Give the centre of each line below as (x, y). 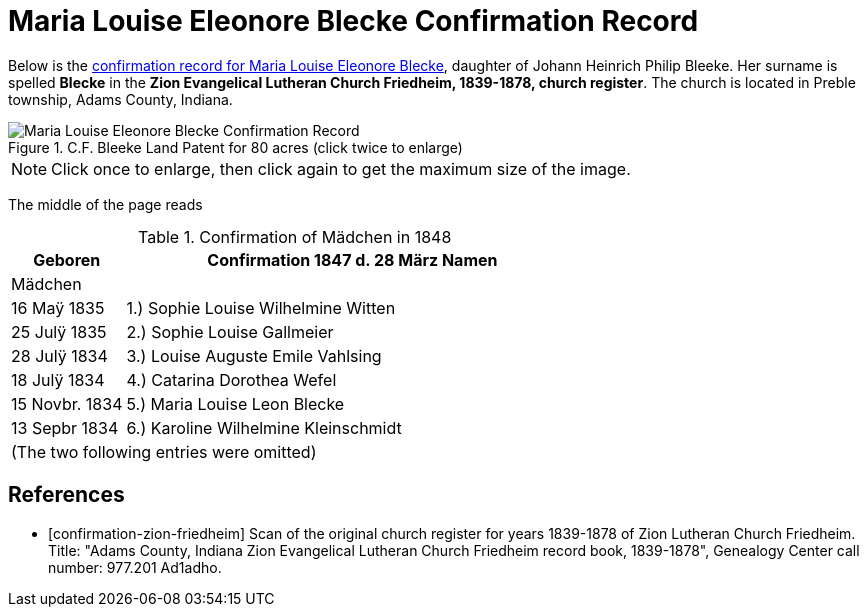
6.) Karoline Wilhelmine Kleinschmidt (264, 427)
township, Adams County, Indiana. (120, 99)
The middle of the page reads (105, 204)
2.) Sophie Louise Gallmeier (230, 331)
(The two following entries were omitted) (164, 451)
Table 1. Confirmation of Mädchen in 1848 (295, 236)
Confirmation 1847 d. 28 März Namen (352, 259)
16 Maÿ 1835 (58, 307)
